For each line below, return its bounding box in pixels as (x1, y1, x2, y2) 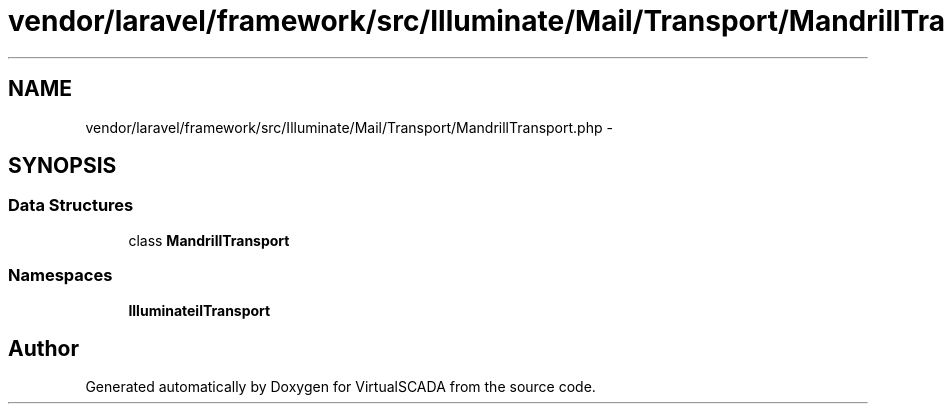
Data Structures (8, 195, 134, 216)
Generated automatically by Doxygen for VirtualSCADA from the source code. (85, 378, 596, 396)
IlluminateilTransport (128, 301, 271, 319)
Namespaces (8, 265, 113, 286)
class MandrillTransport (128, 231, 290, 249)
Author (8, 335, 79, 361)
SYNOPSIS (8, 153, 117, 179)
